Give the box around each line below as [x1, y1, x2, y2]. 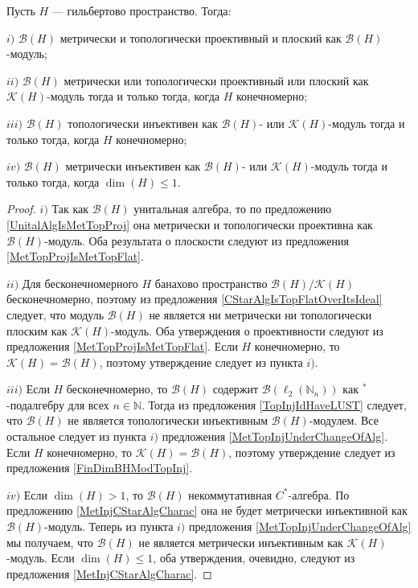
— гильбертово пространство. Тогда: [51, 2, 232, 19]
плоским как [6, 322, 68, 339]
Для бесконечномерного [22, 274, 138, 291]
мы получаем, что [6, 533, 94, 550]
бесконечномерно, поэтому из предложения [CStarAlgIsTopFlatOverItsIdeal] [6, 290, 383, 307]
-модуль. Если [6, 549, 75, 566]
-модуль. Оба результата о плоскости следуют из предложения [44, 232, 349, 249]
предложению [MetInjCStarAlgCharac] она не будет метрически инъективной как [6, 502, 408, 519]
